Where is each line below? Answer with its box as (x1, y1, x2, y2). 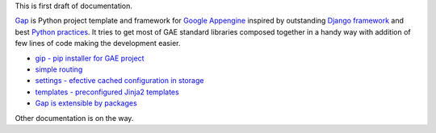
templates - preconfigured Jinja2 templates (35, 87, 179, 97)
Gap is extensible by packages (35, 98, 137, 108)
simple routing (35, 64, 83, 74)
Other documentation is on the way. (15, 113, 134, 123)
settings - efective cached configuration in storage (35, 76, 204, 85)
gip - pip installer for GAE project (35, 53, 145, 63)
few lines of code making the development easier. (15, 39, 181, 48)
